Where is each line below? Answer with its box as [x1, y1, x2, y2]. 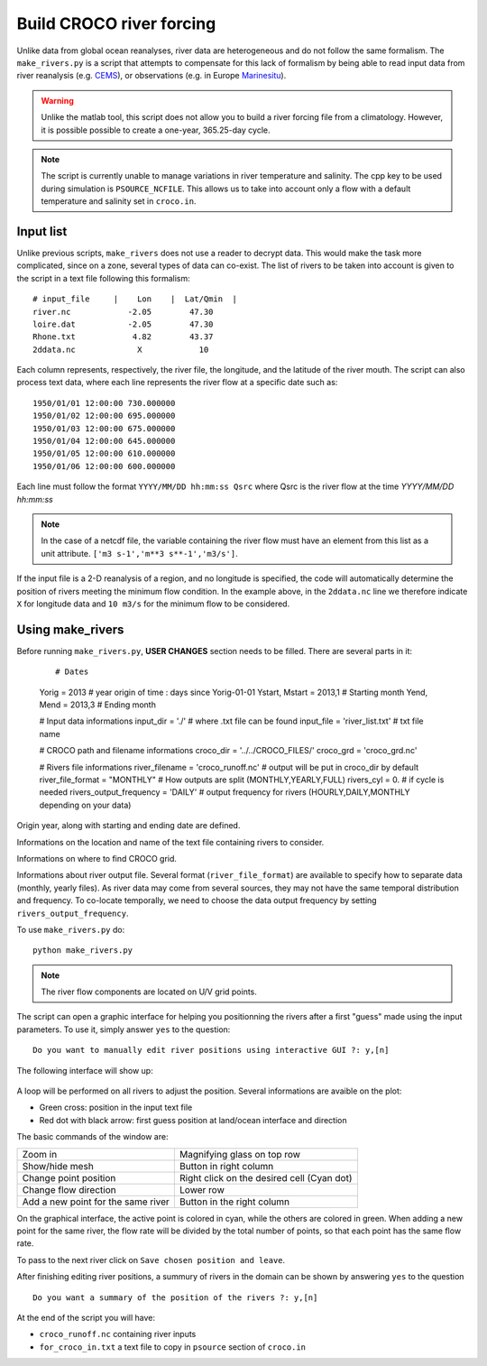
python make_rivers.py [32, 946, 133, 955]
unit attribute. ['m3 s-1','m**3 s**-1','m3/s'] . [41, 548, 238, 558]
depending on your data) [39, 799, 132, 810]
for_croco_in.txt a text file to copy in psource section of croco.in [39, 1341, 307, 1352]
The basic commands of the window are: [16, 1131, 169, 1142]
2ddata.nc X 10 [32, 344, 209, 355]
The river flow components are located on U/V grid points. [41, 986, 257, 997]
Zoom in [22, 1148, 58, 1160]
